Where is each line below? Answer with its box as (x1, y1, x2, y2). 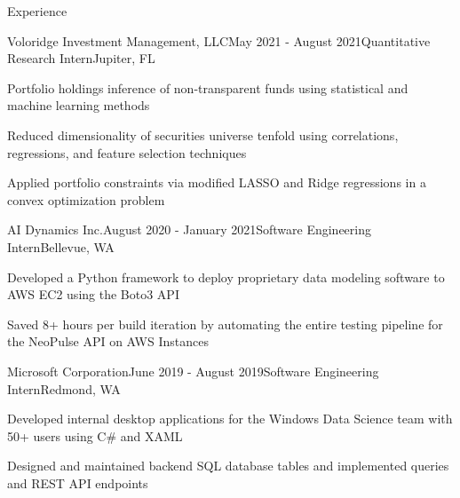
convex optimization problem (7, 190, 165, 209)
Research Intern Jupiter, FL (7, 49, 155, 67)
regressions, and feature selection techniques (7, 143, 247, 162)
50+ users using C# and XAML (7, 426, 183, 445)
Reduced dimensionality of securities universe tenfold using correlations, (7, 125, 399, 144)
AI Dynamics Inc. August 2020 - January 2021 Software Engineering (7, 220, 371, 239)
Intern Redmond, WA (7, 379, 121, 398)
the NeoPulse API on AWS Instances (7, 332, 209, 351)
